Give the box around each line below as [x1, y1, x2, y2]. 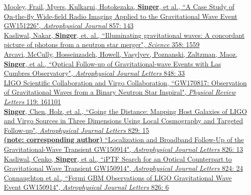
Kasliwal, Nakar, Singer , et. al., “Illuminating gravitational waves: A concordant [4, 30, 245, 40]
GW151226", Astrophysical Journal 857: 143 [4, 20, 133, 31]
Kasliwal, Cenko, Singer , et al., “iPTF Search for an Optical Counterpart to [4, 153, 232, 163]
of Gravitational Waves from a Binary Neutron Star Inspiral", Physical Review [4, 87, 236, 97]
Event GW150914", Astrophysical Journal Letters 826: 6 [4, 182, 169, 192]
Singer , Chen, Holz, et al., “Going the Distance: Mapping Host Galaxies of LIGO [4, 106, 247, 116]
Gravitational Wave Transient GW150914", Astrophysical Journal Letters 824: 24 [4, 163, 243, 173]
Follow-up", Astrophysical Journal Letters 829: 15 [4, 125, 149, 135]
